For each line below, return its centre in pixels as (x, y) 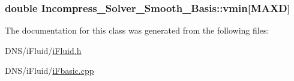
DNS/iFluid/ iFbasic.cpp (49, 70)
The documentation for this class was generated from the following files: (137, 30)
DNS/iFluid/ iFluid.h (43, 50)
